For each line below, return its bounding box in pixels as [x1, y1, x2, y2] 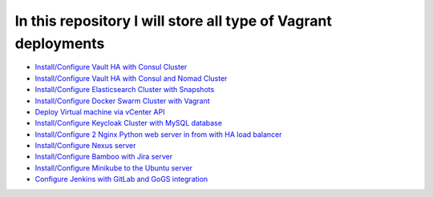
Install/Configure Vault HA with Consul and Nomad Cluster [34, 73, 228, 83]
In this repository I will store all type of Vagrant [14, 12, 332, 30]
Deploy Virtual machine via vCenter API [34, 107, 165, 116]
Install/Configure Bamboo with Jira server [34, 152, 172, 162]
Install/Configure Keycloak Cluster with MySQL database [34, 119, 222, 128]
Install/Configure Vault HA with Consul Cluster [34, 62, 188, 72]
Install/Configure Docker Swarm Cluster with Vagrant [34, 96, 210, 106]
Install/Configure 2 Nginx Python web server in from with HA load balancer [34, 129, 282, 139]
